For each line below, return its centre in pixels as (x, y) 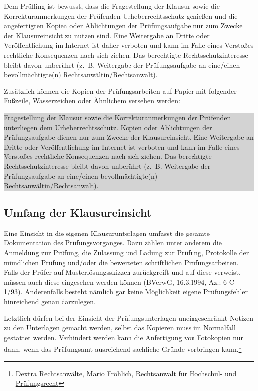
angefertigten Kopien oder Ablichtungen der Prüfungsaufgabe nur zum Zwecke (123, 26)
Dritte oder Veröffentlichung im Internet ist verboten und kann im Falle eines (122, 146)
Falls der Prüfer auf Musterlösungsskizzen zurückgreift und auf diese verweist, (122, 272)
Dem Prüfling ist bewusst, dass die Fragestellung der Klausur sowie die (112, 6)
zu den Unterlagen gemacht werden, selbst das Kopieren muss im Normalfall (120, 328)
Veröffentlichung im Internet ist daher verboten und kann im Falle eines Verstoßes (129, 45)
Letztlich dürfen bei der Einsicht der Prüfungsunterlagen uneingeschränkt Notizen (129, 318)
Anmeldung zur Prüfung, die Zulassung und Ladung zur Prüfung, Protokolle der (127, 253)
